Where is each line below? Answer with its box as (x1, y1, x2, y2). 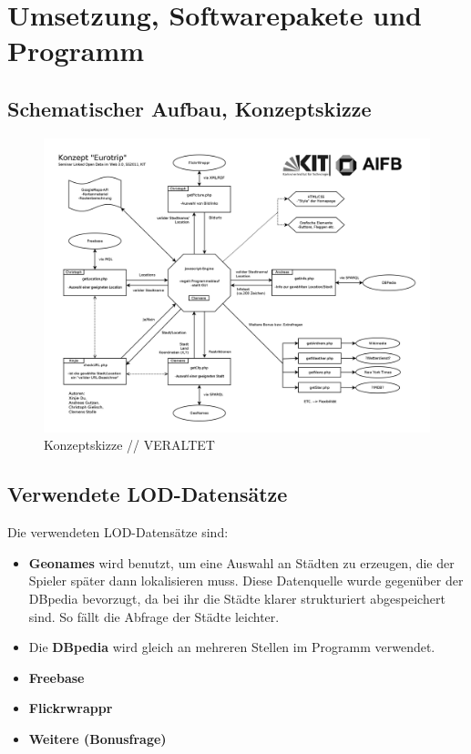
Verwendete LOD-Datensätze (7, 480, 288, 508)
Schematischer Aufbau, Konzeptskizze (7, 94, 372, 122)
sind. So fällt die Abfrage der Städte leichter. (28, 606, 280, 626)
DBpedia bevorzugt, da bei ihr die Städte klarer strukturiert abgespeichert (28, 588, 445, 607)
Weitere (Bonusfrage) (28, 729, 167, 748)
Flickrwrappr (28, 698, 113, 718)
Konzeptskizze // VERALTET (44, 435, 215, 454)
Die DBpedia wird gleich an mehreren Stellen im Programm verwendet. (28, 637, 435, 657)
